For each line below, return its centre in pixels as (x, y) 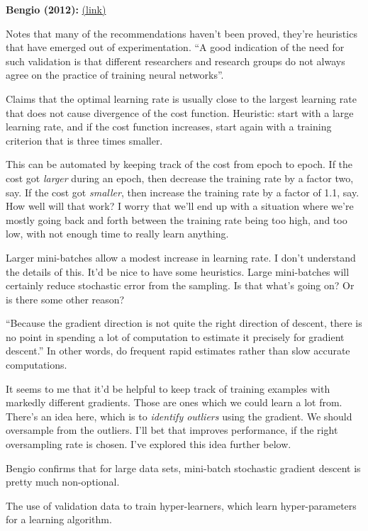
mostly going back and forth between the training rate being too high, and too (177, 219)
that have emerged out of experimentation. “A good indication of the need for (175, 47)
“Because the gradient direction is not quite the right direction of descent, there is (184, 323)
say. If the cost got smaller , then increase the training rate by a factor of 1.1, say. (183, 192)
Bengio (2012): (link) (56, 9)
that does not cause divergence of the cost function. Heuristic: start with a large (180, 112)
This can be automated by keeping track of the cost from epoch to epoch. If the (179, 164)
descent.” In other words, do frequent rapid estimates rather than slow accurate (178, 351)
